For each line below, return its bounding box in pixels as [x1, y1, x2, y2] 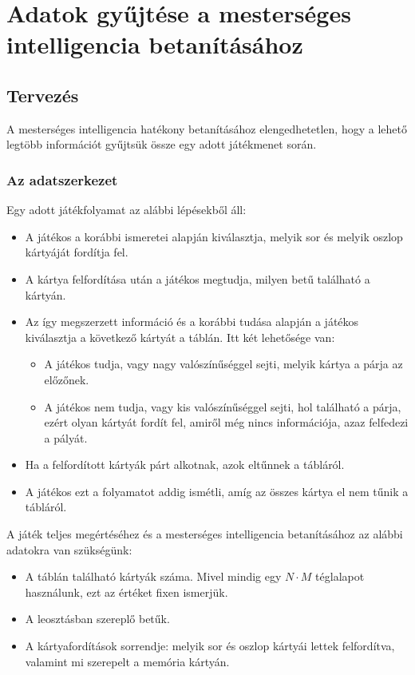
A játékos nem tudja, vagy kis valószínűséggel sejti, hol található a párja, [44, 398, 401, 415]
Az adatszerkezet [6, 169, 118, 189]
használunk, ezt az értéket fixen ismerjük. [25, 583, 228, 600]
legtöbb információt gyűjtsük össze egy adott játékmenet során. [6, 136, 317, 153]
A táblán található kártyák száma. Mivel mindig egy [25, 568, 282, 585]
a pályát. [44, 429, 88, 446]
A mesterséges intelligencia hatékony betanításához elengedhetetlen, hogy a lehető [6, 120, 407, 137]
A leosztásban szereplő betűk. [25, 610, 170, 627]
